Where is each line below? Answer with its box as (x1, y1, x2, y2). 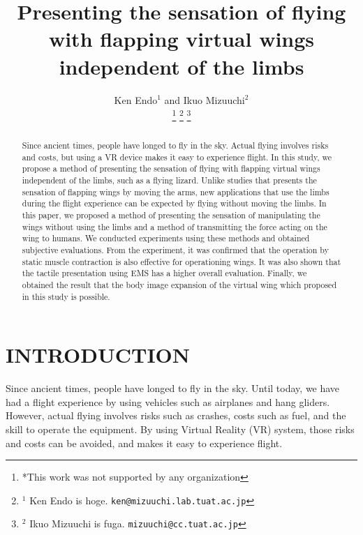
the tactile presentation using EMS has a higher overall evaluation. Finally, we (22, 267, 307, 279)
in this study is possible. (22, 290, 110, 302)
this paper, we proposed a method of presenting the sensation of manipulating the (22, 209, 320, 221)
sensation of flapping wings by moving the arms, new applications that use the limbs (22, 186, 329, 197)
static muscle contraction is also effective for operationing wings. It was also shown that (22, 255, 341, 267)
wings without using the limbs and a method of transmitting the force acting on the (22, 220, 327, 232)
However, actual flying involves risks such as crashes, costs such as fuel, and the (6, 408, 346, 423)
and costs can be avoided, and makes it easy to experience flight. (6, 435, 283, 450)
